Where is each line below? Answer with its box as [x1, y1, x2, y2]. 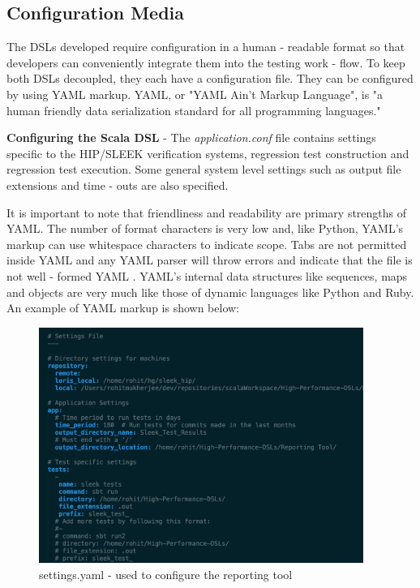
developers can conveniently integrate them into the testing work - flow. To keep [6, 54, 405, 71]
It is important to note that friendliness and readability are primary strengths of [6, 204, 407, 221]
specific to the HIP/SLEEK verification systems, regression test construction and [6, 144, 409, 161]
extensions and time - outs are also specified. [6, 176, 229, 193]
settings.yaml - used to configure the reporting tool [39, 565, 293, 582]
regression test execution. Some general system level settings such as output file [6, 161, 401, 178]
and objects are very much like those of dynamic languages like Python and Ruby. [6, 283, 414, 300]
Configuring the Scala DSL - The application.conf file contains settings [6, 129, 376, 146]
